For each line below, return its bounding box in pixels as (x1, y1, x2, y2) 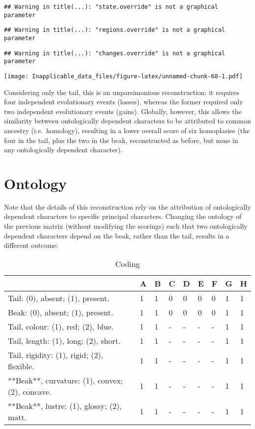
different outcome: (4, 240, 58, 250)
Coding (115, 258, 140, 269)
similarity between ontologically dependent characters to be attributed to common (4, 116, 251, 126)
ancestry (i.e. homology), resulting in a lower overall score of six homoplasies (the (4, 125, 250, 135)
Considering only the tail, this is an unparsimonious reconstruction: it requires (4, 87, 239, 97)
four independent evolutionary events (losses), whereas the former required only (4, 96, 243, 107)
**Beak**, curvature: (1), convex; (8, 374, 123, 386)
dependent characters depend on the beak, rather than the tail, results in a (4, 230, 229, 240)
